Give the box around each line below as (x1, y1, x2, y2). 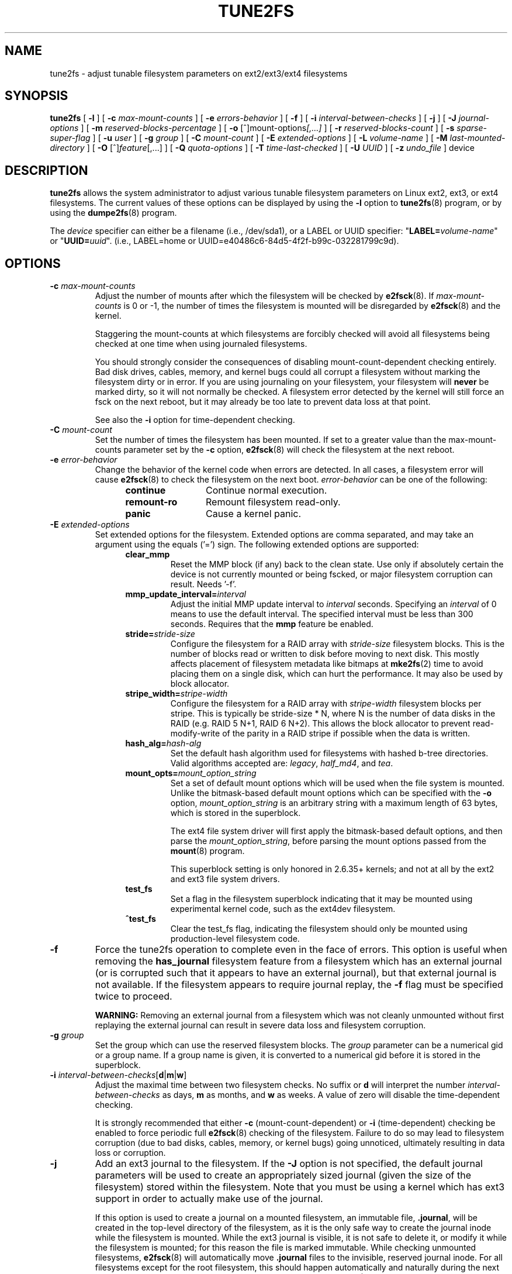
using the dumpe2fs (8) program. (50, 208, 177, 218)
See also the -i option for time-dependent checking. (95, 415, 295, 425)
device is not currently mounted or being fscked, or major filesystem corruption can (170, 569, 493, 580)
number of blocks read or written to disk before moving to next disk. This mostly (170, 649, 479, 659)
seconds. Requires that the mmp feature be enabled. (170, 619, 373, 629)
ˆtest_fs (125, 914, 156, 924)
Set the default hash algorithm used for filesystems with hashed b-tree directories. (170, 748, 489, 759)
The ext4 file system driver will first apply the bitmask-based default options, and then (170, 826, 503, 836)
